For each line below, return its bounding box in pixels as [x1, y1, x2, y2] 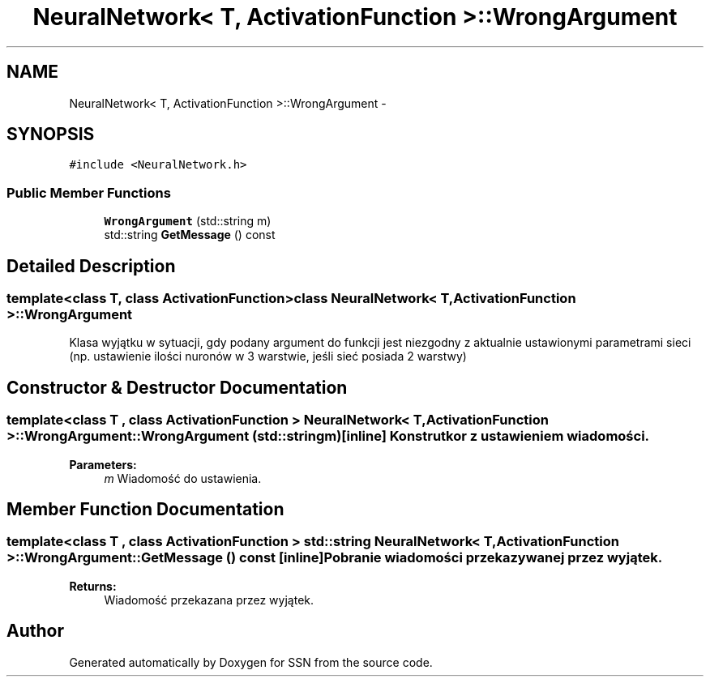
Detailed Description [6, 255, 176, 276]
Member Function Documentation [6, 499, 284, 520]
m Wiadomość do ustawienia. [104, 471, 262, 485]
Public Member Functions [6, 184, 171, 201]
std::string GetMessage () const [104, 228, 276, 242]
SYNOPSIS [6, 124, 95, 145]
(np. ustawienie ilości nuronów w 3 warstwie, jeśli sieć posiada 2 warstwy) [69, 349, 467, 364]
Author [6, 621, 64, 642]
